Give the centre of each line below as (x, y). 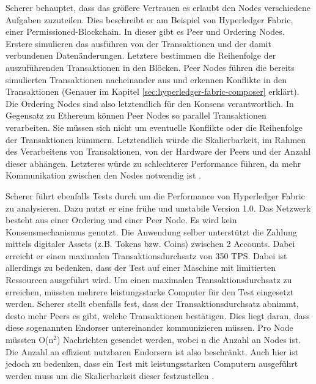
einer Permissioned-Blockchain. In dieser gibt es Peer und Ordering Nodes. (145, 31)
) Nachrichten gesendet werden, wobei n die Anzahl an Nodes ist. (179, 340)
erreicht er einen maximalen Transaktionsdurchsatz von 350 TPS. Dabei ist (146, 255)
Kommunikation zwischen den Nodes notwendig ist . (103, 175)
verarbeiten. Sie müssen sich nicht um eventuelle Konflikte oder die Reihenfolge (154, 127)
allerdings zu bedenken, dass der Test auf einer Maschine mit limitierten (141, 268)
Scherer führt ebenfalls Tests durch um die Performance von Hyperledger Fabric (155, 195)
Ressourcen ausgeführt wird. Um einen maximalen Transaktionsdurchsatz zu (149, 280)
